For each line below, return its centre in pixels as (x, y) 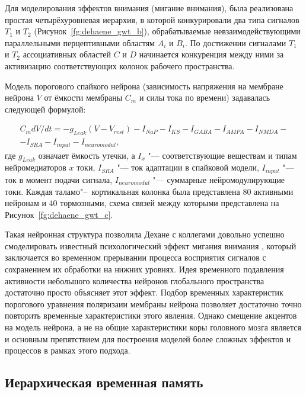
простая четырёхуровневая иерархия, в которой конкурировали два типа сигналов (152, 19)
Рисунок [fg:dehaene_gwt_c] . (59, 214)
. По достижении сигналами (235, 42)
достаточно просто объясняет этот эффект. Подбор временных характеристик (144, 292)
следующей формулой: (45, 109)
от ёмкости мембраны (83, 97)
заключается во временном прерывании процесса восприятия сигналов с (136, 257)
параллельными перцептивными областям (80, 42)
